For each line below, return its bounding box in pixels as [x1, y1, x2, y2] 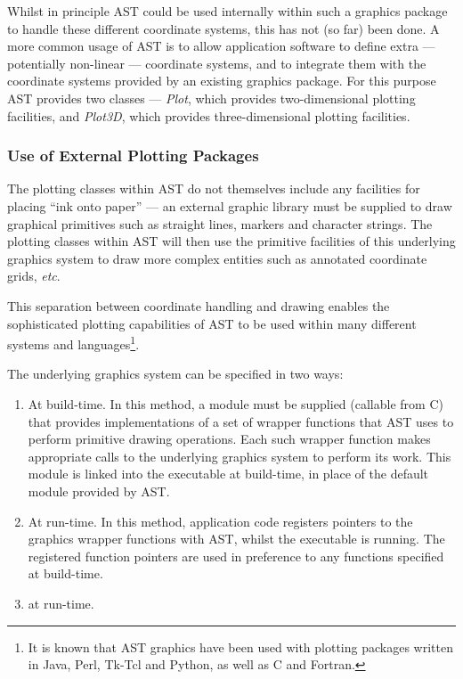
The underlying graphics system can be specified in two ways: [7, 364, 344, 383]
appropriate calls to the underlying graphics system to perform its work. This [28, 446, 451, 465]
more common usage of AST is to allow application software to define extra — [7, 37, 435, 55]
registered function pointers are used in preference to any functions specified [28, 546, 444, 565]
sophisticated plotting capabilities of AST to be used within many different [7, 314, 417, 332]
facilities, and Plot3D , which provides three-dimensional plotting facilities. [7, 106, 410, 125]
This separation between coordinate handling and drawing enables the [7, 296, 390, 315]
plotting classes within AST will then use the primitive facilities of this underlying [7, 232, 456, 250]
